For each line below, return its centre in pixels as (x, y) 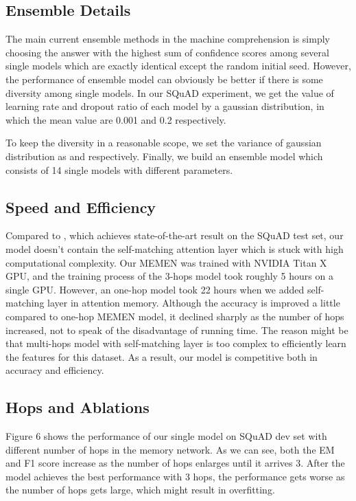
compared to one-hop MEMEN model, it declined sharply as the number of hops (175, 316)
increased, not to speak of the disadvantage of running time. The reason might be (177, 330)
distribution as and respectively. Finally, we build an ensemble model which (164, 156)
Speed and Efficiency (81, 207)
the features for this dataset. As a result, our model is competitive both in (162, 356)
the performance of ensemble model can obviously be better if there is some (164, 79)
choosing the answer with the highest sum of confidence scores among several (167, 52)
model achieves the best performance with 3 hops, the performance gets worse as (175, 476)
